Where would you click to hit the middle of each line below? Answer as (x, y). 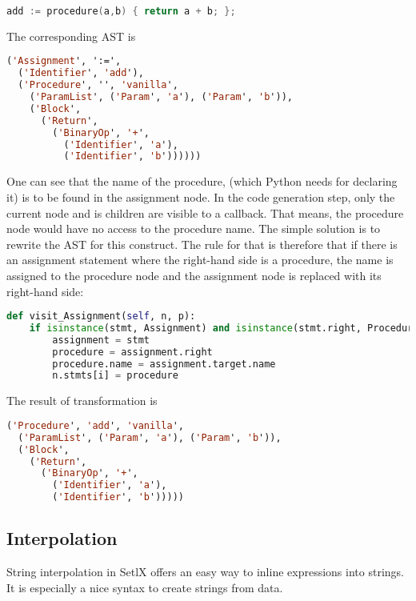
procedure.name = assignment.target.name (164, 364)
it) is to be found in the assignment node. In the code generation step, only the (201, 196)
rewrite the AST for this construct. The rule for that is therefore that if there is (202, 244)
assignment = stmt (101, 340)
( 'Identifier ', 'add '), (81, 73)
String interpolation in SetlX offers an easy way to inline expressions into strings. (205, 572)
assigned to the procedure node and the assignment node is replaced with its (194, 275)
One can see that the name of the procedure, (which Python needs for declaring (202, 181)
